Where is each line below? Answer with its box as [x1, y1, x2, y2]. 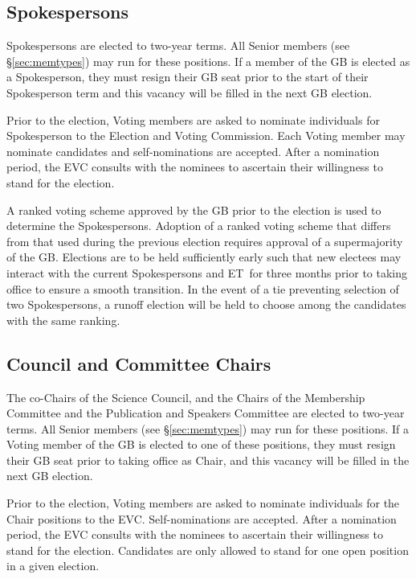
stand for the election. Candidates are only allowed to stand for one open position [6, 541, 409, 558]
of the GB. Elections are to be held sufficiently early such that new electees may [6, 248, 402, 265]
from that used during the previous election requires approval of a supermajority [6, 232, 403, 249]
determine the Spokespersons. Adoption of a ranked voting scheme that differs [6, 217, 391, 234]
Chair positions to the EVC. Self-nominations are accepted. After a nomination [6, 510, 397, 527]
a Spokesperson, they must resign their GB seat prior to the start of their [6, 68, 369, 85]
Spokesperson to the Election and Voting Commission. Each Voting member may [6, 127, 406, 144]
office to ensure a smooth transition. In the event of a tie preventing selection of [6, 280, 399, 297]
